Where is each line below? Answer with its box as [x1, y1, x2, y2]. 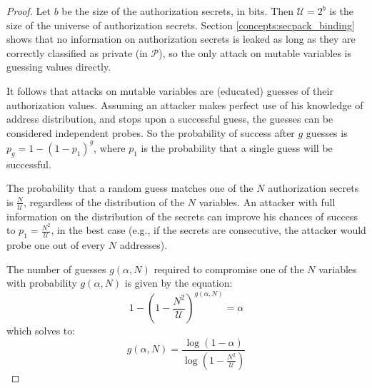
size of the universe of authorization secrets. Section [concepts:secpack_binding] [6, 17, 355, 32]
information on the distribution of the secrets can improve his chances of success [6, 208, 358, 223]
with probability [6, 275, 77, 290]
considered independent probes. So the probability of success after [6, 125, 295, 140]
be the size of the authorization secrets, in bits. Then [61, 4, 294, 18]
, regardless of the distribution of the [23, 194, 185, 209]
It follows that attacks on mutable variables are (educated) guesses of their [6, 83, 333, 98]
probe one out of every [6, 238, 106, 252]
